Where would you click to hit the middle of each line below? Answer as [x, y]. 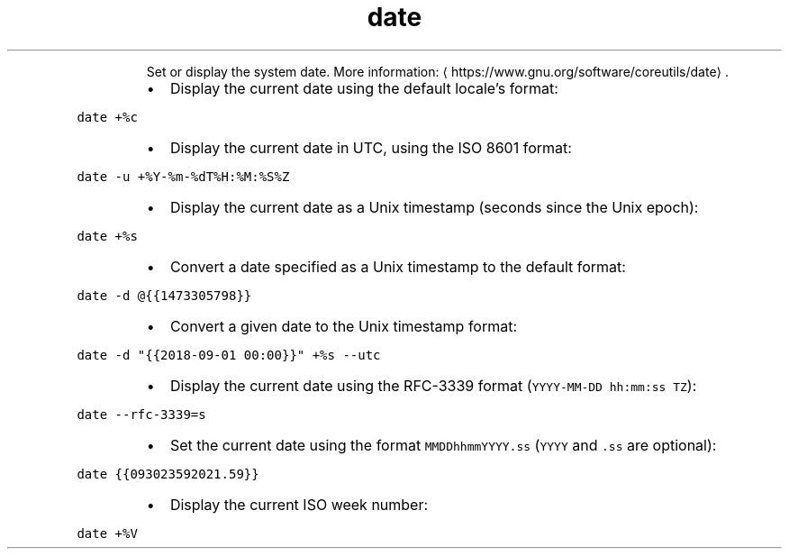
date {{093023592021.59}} [168, 474]
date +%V [107, 533]
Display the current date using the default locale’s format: [364, 88]
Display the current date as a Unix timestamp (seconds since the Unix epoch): [434, 207]
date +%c [107, 117]
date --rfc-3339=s [141, 414]
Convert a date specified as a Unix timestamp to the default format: [398, 266]
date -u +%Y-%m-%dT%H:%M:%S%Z [183, 176]
